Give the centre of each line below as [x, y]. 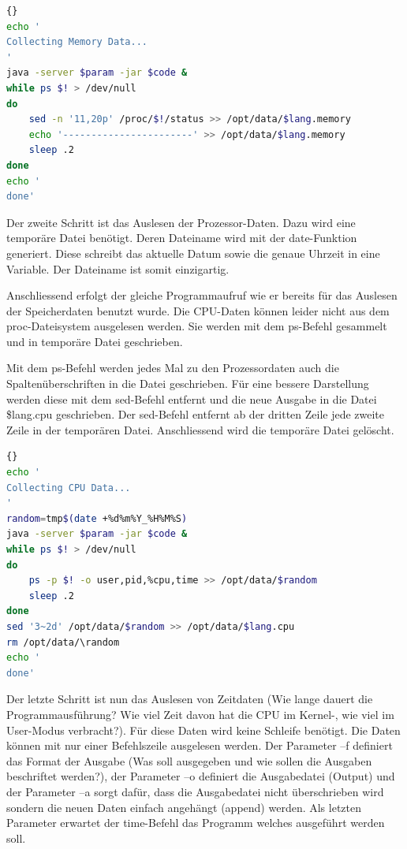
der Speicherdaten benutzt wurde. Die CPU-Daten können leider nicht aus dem [198, 310]
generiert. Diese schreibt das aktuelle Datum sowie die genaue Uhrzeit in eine [193, 253]
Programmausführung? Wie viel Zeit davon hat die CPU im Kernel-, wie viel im [200, 714]
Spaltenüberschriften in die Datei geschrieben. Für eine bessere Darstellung [188, 384]
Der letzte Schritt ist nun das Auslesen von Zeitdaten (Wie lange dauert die [190, 699]
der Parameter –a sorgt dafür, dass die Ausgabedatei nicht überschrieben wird [195, 791]
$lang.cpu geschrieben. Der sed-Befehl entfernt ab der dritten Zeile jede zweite [196, 414]
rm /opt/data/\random [63, 642]
